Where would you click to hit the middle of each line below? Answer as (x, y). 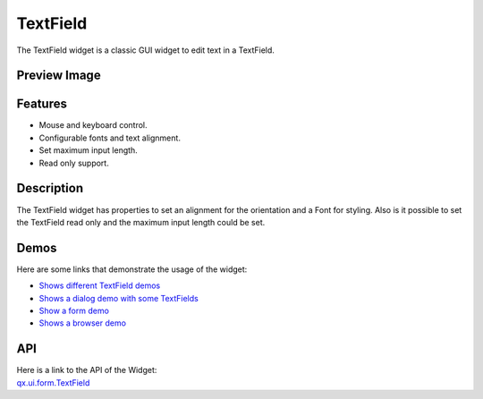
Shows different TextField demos (100, 285)
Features (42, 104)
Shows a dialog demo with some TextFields (119, 298)
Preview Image (59, 76)
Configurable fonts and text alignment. (110, 138)
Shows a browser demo (83, 323)
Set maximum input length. (88, 150)
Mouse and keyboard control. (93, 125)
